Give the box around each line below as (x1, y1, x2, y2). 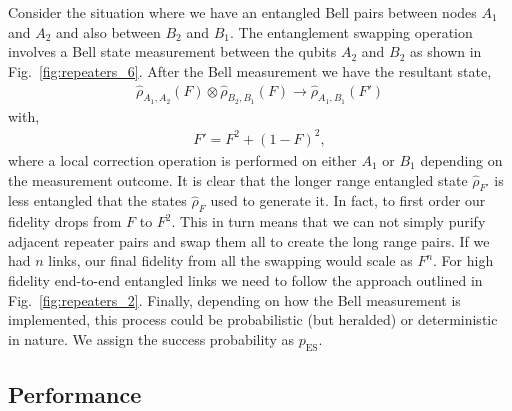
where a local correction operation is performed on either (8, 149, 357, 170)
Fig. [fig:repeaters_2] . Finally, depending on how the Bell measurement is (8, 289, 461, 310)
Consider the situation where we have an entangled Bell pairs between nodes (8, 2, 477, 22)
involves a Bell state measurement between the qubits (8, 41, 337, 62)
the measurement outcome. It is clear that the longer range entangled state (8, 169, 468, 190)
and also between (56, 21, 161, 42)
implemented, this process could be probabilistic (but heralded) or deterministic (8, 309, 498, 330)
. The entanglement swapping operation (230, 21, 473, 42)
